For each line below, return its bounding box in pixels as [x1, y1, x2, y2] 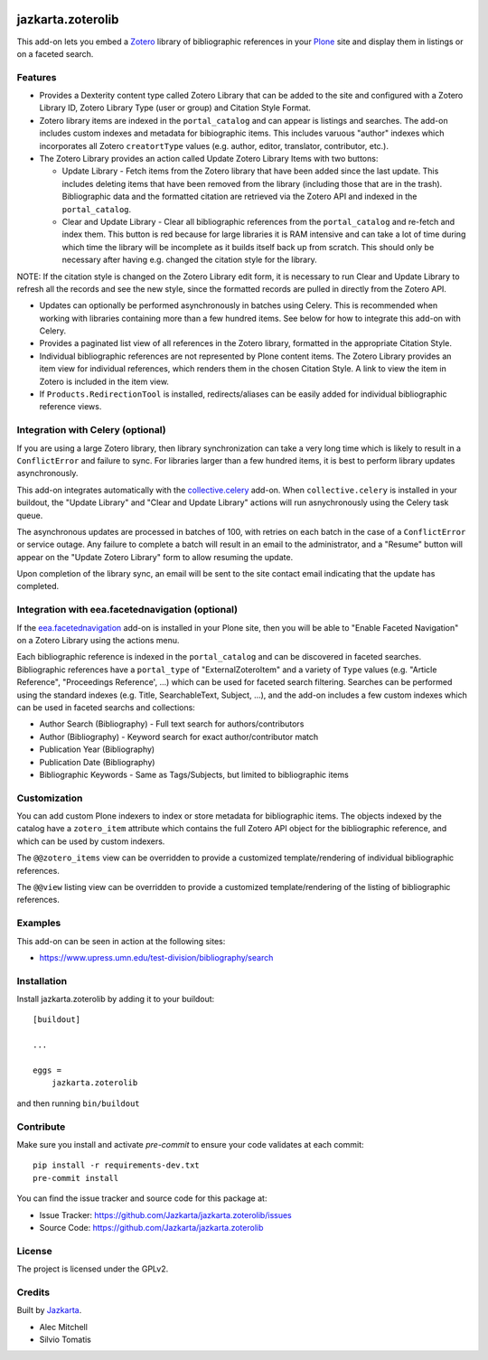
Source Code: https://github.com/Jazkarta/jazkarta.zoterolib [39, 1222, 264, 1233]
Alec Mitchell [39, 1321, 88, 1332]
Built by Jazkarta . [16, 1305, 82, 1316]
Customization [16, 792, 83, 804]
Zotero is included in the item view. [39, 376, 169, 387]
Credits [16, 1286, 50, 1299]
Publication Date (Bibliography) [39, 756, 155, 767]
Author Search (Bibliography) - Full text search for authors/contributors [39, 718, 305, 729]
